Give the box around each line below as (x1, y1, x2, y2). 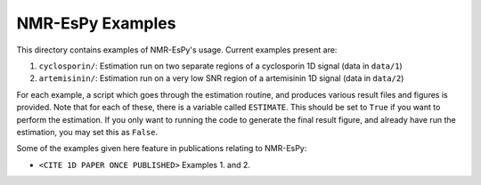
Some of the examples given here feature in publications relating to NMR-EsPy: (16, 143, 307, 154)
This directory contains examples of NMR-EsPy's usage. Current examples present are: (16, 44, 338, 55)
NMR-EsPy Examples (16, 13, 176, 33)
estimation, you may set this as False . (16, 126, 159, 137)
